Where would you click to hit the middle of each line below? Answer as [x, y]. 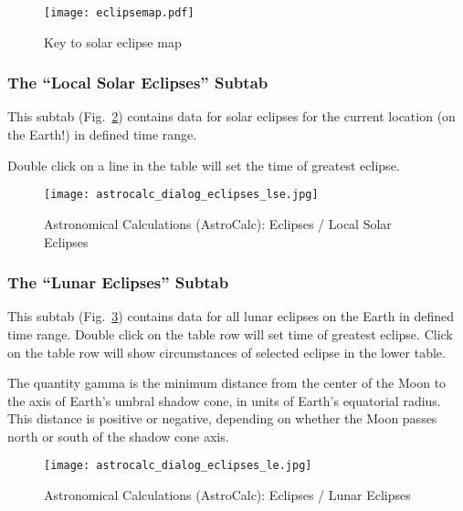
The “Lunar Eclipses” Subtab [118, 282]
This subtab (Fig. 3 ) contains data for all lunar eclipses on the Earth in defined [231, 316]
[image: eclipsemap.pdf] [119, 13]
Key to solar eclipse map [113, 42]
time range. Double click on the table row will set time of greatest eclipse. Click [230, 334]
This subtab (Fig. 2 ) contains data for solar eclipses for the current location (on [231, 116]
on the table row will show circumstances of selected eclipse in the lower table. [226, 352]
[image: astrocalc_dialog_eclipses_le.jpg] [178, 466]
